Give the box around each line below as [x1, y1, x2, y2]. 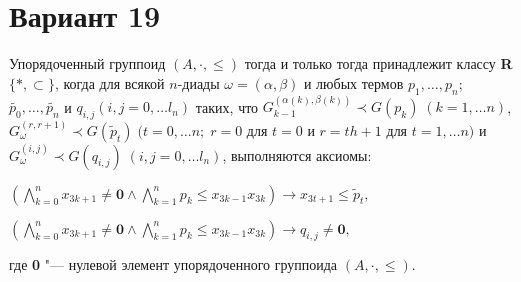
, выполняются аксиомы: [222, 144, 372, 165]
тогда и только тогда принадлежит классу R [244, 53, 513, 74]
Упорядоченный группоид [9, 53, 166, 74]
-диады [177, 72, 220, 93]
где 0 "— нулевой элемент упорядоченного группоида [9, 254, 338, 275]
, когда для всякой [54, 72, 165, 93]
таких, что [195, 96, 259, 117]
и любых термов [303, 72, 404, 93]
